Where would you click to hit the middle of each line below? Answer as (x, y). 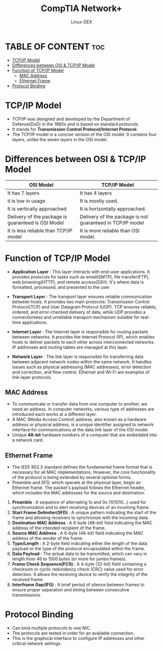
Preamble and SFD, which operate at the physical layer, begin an (76, 483)
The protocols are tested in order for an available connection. (73, 633)
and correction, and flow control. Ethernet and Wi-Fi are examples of (81, 372)
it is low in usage (26, 201)
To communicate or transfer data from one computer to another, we (80, 404)
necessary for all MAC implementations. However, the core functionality (84, 472)
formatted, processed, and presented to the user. (61, 287)
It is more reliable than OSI (110, 230)
